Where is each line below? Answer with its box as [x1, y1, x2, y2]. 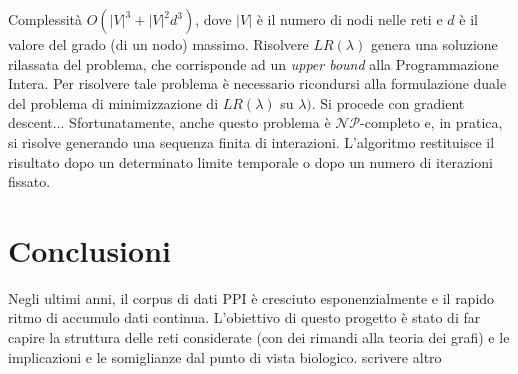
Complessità [8, 9, 83, 29]
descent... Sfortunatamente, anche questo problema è [8, 112, 331, 133]
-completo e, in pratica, [360, 112, 503, 133]
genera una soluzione [370, 34, 498, 54]
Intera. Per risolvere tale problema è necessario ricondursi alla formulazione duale [8, 73, 507, 94]
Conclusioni [8, 229, 171, 270]
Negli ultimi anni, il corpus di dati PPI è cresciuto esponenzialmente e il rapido [8, 287, 495, 308]
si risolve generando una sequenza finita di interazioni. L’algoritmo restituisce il [8, 131, 495, 152]
